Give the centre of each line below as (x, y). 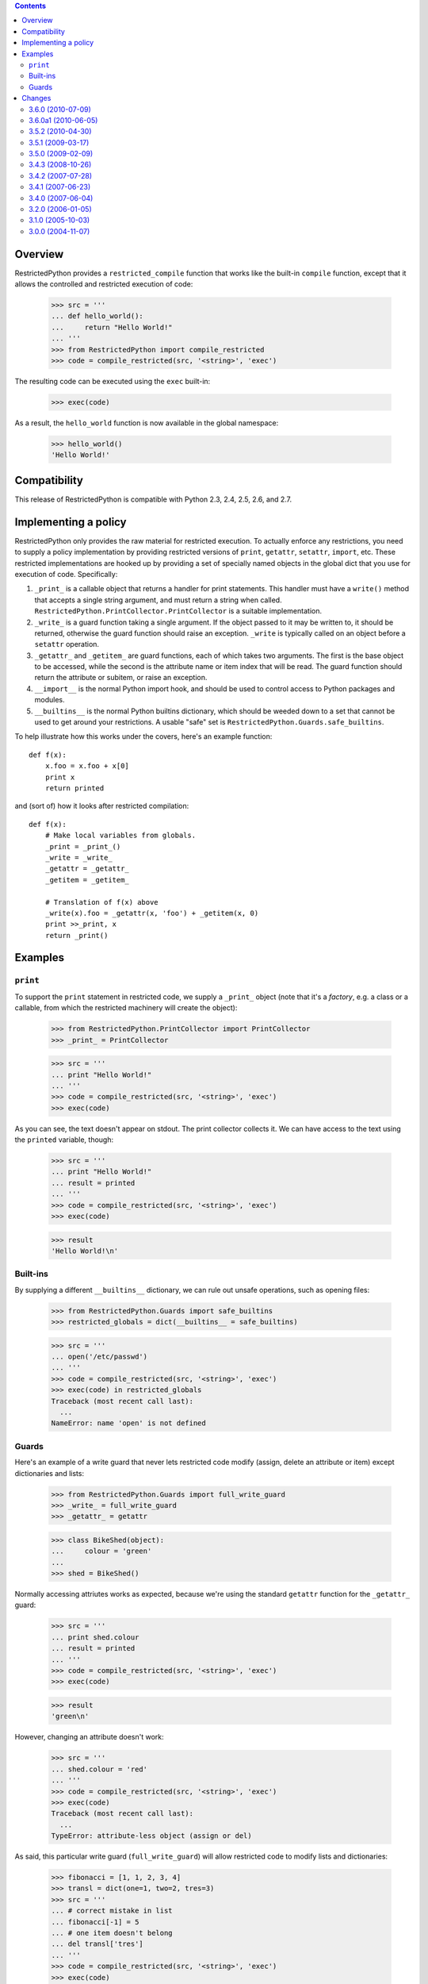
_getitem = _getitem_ (87, 880)
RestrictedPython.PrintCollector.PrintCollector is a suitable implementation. (178, 611)
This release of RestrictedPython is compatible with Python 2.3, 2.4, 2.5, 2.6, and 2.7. (153, 499)
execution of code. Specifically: (66, 574)
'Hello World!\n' (85, 1251)
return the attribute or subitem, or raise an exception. (121, 678)
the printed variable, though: (64, 1140)
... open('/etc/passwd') (99, 1357)
